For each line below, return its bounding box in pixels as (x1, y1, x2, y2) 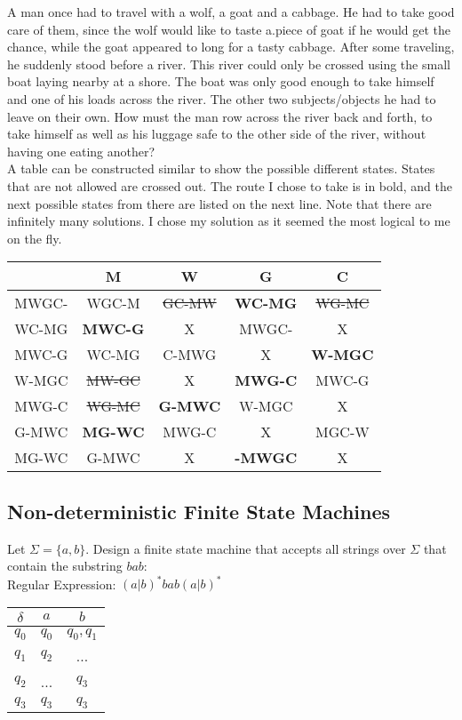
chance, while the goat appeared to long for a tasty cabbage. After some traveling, (7, 37, 455, 56)
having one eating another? (7, 141, 155, 160)
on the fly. (7, 228, 62, 247)
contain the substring (7, 556, 123, 575)
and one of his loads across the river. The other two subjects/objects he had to (7, 89, 436, 108)
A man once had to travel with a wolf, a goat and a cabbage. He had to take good (7, 3, 455, 20)
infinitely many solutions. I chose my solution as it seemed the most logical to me (7, 212, 450, 230)
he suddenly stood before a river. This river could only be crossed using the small (7, 54, 450, 73)
